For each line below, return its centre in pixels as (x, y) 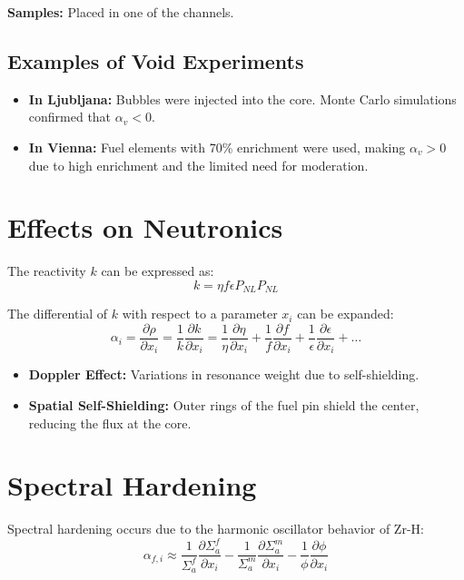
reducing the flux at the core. (110, 423)
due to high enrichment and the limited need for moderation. (198, 165)
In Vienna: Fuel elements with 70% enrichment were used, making (217, 147)
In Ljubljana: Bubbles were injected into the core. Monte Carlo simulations (242, 98)
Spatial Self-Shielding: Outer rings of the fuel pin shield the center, (224, 405)
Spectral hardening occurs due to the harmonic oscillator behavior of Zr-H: (216, 529)
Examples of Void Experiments (156, 60)
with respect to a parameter (200, 314)
